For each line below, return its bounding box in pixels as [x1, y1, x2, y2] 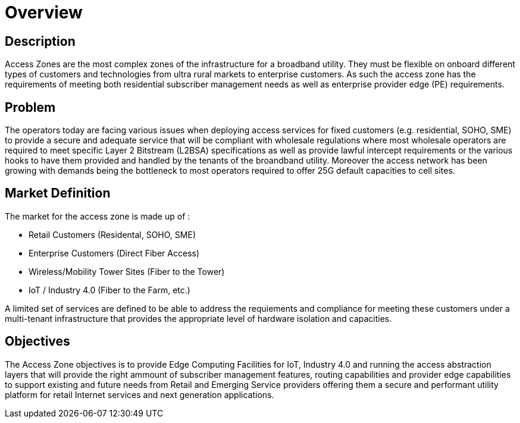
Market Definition [5, 186, 111, 201]
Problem [5, 99, 56, 115]
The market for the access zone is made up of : [5, 211, 190, 221]
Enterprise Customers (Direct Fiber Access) [29, 247, 200, 258]
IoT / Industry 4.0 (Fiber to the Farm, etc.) [29, 284, 190, 295]
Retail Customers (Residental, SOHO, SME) [29, 229, 196, 240]
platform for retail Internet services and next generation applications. [5, 389, 274, 400]
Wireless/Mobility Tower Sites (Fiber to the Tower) [29, 266, 225, 277]
